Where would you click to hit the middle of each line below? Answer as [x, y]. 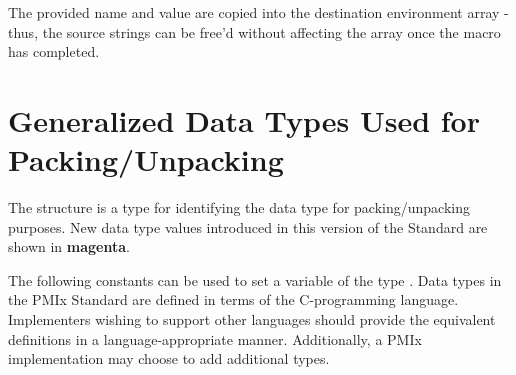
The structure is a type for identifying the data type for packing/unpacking [239, 207]
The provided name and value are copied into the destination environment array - [258, 12]
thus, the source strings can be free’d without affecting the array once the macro [254, 31]
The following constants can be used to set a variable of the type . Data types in [255, 279]
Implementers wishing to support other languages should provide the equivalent [252, 319]
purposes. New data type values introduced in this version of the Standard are [248, 226]
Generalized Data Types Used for [244, 119]
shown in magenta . [69, 246]
